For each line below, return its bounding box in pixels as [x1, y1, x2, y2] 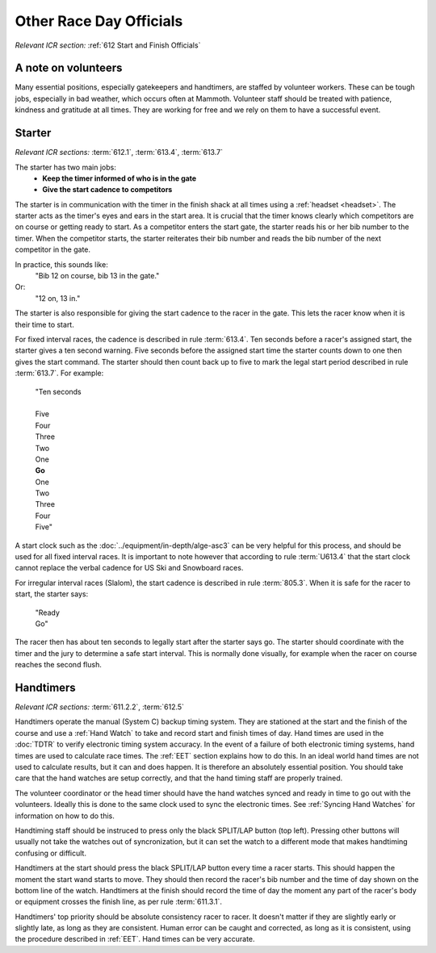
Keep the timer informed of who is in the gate [42, 173, 197, 183]
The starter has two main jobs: [15, 162, 116, 172]
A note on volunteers [15, 61, 123, 75]
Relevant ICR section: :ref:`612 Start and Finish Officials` [15, 40, 201, 50]
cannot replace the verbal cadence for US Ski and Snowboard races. [15, 563, 244, 573]
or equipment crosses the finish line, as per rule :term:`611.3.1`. [15, 897, 222, 907]
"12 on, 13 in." [35, 293, 81, 303]
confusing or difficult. [15, 848, 86, 858]
